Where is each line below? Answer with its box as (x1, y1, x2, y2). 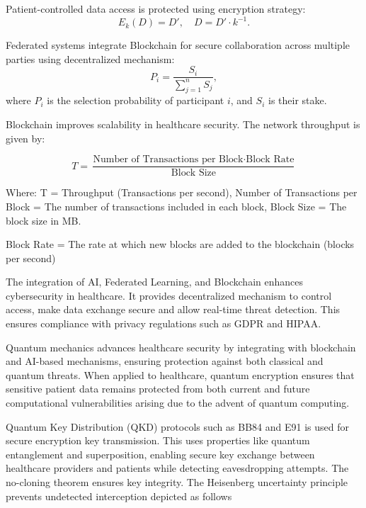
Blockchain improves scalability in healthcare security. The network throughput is (6, 117, 360, 132)
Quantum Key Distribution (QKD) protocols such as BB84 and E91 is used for (6, 419, 349, 434)
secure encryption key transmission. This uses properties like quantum (6, 433, 310, 448)
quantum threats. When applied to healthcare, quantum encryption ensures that (6, 367, 355, 382)
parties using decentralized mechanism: (6, 51, 175, 66)
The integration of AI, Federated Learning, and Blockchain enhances (6, 274, 304, 289)
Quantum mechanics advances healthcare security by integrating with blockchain (6, 339, 356, 354)
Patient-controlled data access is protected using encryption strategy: (6, 1, 306, 16)
